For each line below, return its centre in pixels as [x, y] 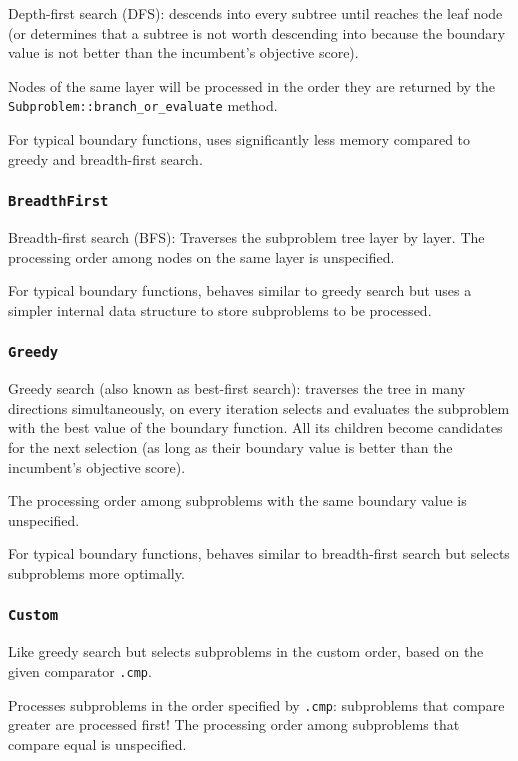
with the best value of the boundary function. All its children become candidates [255, 427]
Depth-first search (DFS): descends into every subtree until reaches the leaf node [255, 13]
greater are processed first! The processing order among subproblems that [234, 724]
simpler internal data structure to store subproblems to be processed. [220, 309]
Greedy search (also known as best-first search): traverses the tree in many [237, 388]
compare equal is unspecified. [97, 743]
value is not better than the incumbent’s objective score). [183, 52]
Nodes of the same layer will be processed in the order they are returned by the [252, 85]
